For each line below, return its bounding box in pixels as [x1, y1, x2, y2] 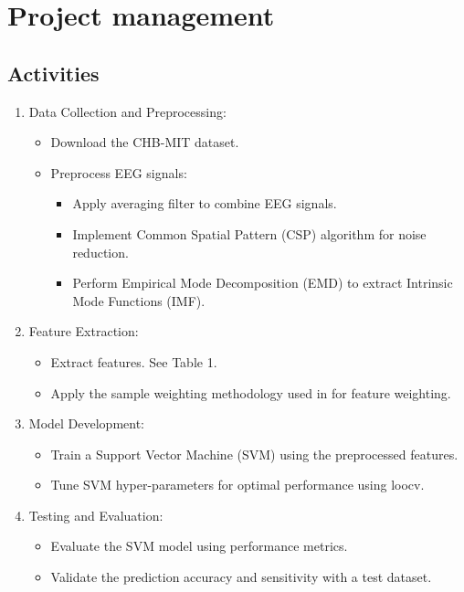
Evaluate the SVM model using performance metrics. [50, 536, 348, 555]
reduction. [72, 242, 129, 261]
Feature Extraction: [28, 322, 139, 341]
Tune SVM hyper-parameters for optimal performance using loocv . [50, 475, 425, 494]
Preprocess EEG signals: [50, 163, 187, 182]
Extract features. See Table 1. [50, 352, 217, 371]
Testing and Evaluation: [28, 505, 163, 524]
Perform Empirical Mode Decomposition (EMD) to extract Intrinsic [72, 273, 453, 292]
